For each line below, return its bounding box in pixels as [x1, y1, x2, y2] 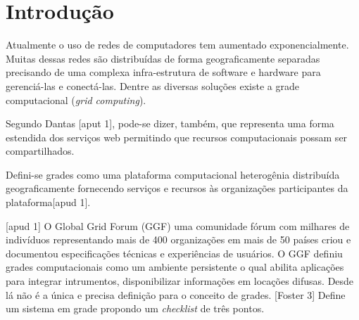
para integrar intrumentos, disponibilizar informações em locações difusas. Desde [6, 274, 354, 288]
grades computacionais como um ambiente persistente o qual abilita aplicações [6, 260, 344, 274]
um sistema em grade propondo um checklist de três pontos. [6, 301, 265, 316]
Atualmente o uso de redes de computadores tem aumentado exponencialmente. [6, 37, 349, 52]
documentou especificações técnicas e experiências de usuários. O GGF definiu [6, 245, 343, 260]
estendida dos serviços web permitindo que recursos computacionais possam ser [6, 129, 348, 144]
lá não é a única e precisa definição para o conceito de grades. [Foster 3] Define [6, 287, 346, 302]
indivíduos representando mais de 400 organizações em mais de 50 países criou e [6, 232, 351, 247]
